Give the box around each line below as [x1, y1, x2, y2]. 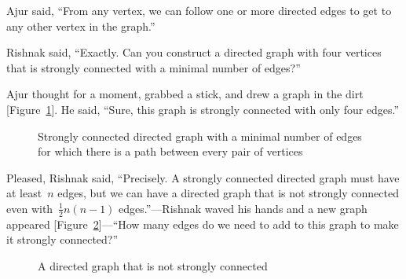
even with [6, 200, 53, 216]
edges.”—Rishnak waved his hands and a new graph [119, 200, 368, 216]
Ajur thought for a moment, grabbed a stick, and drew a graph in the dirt [6, 86, 364, 102]
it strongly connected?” [6, 231, 119, 248]
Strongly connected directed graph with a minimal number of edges [38, 127, 362, 144]
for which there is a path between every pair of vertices [38, 143, 303, 160]
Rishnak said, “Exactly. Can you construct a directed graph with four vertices [6, 44, 382, 61]
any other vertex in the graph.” [6, 17, 155, 34]
